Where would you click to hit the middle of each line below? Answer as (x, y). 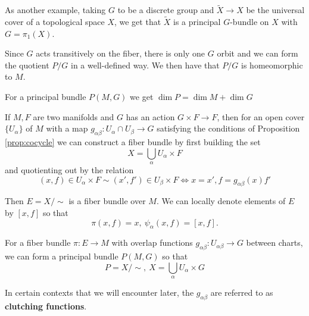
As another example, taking (55, 10)
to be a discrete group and (166, 10)
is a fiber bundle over (107, 201)
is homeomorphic (272, 65)
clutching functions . (46, 306)
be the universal (275, 10)
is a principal (197, 22)
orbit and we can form (257, 53)
